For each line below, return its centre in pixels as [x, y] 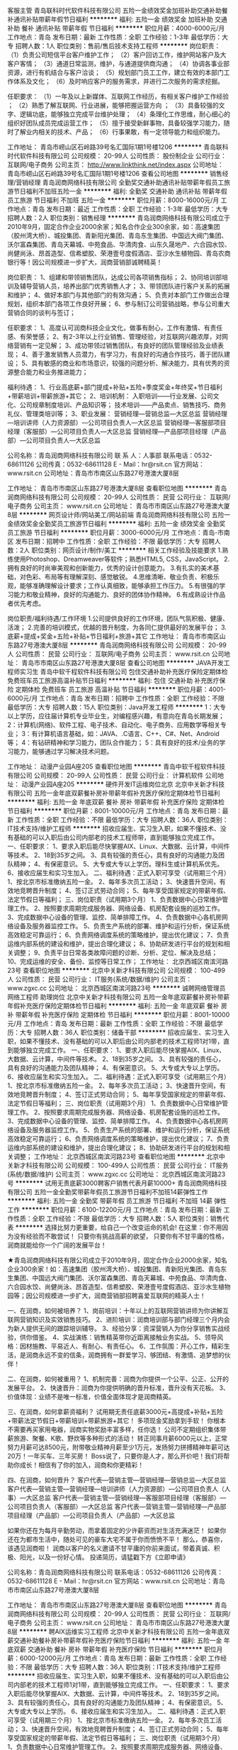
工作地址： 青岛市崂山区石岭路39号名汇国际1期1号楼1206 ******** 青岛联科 [118, 147]
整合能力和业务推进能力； [51, 372]
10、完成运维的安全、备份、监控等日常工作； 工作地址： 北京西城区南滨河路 [118, 962]
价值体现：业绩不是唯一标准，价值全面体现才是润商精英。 [91, 1397]
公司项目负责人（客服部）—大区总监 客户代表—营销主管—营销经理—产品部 [117, 1506]
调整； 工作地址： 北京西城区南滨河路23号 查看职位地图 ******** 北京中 [119, 1157]
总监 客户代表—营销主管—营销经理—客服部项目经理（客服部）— [132, 1498]
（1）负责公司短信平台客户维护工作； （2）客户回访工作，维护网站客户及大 [117, 55]
